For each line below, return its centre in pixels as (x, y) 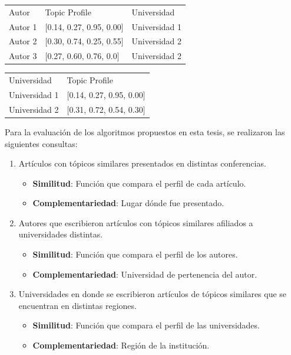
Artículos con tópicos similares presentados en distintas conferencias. (142, 163)
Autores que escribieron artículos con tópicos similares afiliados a (136, 222)
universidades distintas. (61, 234)
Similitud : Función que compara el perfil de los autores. (135, 254)
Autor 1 (23, 26)
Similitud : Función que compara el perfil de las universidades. (146, 325)
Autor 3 (23, 56)
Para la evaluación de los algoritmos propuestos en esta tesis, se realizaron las (145, 131)
